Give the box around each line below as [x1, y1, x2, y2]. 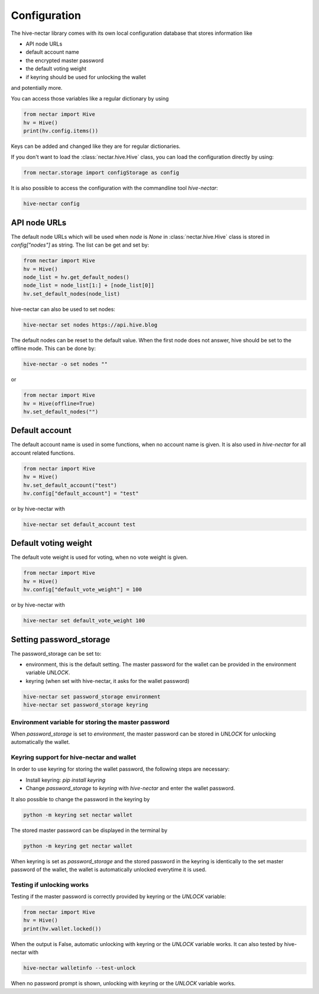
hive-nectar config [23, 200, 80, 207]
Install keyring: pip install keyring [25, 776, 106, 783]
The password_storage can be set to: [11, 650, 102, 657]
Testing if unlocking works [11, 880, 89, 889]
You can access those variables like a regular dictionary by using [11, 95, 169, 102]
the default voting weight [25, 65, 87, 72]
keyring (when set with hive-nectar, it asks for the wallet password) [25, 677, 190, 684]
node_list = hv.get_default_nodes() [23, 274, 130, 281]
